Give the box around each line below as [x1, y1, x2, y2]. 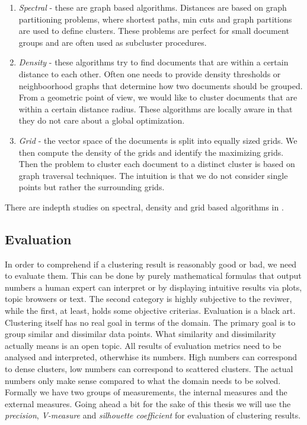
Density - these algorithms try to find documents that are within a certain [18, 56, 289, 68]
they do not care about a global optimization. [18, 114, 185, 127]
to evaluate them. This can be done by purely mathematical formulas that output [5, 269, 302, 282]
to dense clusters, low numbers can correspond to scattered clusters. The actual [5, 363, 293, 375]
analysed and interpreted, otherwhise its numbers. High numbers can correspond [5, 351, 298, 363]
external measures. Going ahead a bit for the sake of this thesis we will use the [5, 397, 291, 410]
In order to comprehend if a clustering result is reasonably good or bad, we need [5, 257, 297, 270]
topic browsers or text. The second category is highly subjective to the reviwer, [5, 292, 292, 305]
